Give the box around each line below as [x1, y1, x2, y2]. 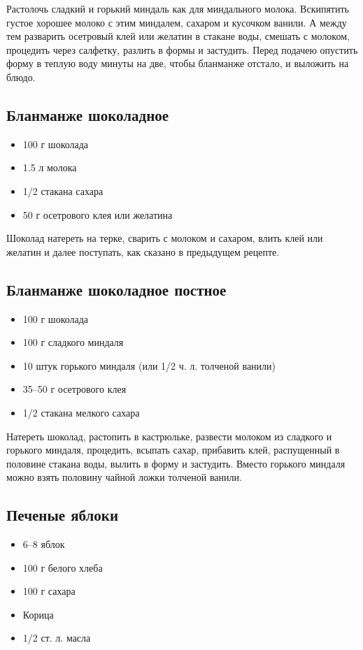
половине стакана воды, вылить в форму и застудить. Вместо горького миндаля [6, 456, 346, 470]
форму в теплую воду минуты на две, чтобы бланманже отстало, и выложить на [6, 56, 349, 71]
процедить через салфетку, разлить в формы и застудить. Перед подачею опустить [6, 42, 358, 57]
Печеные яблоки [6, 504, 118, 526]
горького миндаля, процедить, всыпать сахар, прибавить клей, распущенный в [6, 442, 340, 457]
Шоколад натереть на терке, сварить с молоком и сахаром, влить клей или [6, 231, 323, 245]
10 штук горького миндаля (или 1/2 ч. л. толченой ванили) [22, 358, 276, 373]
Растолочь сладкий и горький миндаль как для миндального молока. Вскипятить [6, 1, 349, 15]
